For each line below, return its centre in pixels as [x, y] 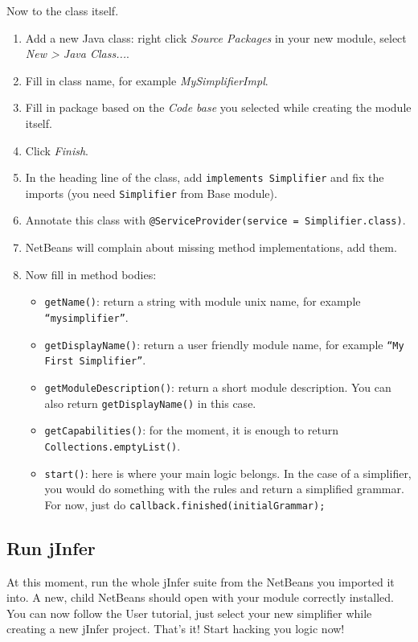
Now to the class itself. [63, 10]
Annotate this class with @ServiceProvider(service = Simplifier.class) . [215, 220]
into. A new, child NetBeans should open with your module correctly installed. [201, 597]
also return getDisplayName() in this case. [150, 403]
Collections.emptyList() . [113, 445]
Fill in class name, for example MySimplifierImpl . [147, 80]
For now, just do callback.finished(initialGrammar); [185, 504]
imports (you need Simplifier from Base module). [151, 193]
